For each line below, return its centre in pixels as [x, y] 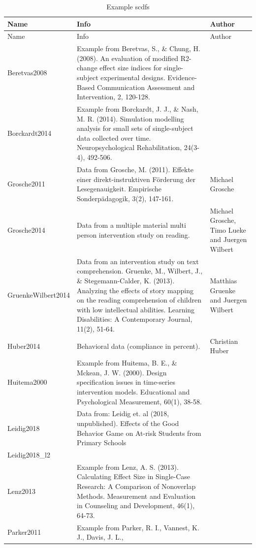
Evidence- [182, 77]
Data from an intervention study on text [138, 261]
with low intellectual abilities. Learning [136, 309]
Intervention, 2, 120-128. [113, 97]
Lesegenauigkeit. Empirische [119, 189]
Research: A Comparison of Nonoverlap [136, 486]
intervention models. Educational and [133, 391]
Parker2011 [24, 532]
